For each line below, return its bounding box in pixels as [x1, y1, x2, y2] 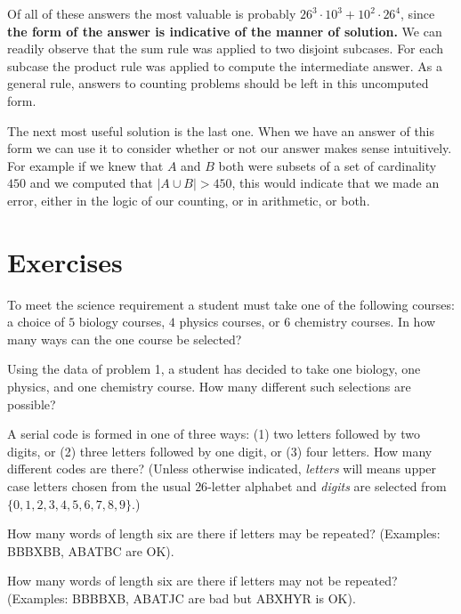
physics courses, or [179, 312, 280, 331]
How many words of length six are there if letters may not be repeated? [7, 571, 398, 590]
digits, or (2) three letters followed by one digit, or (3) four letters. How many [7, 441, 433, 460]
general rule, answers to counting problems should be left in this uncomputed [7, 74, 429, 93]
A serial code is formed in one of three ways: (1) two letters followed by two [7, 424, 420, 443]
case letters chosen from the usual [7, 477, 191, 495]
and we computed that [29, 174, 153, 192]
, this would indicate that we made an [231, 174, 440, 192]
